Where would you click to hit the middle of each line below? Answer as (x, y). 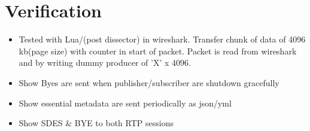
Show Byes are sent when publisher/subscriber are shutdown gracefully (149, 82)
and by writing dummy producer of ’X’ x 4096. (105, 63)
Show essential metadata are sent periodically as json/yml (125, 103)
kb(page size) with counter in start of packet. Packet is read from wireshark (158, 51)
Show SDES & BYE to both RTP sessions (96, 123)
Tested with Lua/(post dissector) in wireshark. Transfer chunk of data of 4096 (162, 39)
